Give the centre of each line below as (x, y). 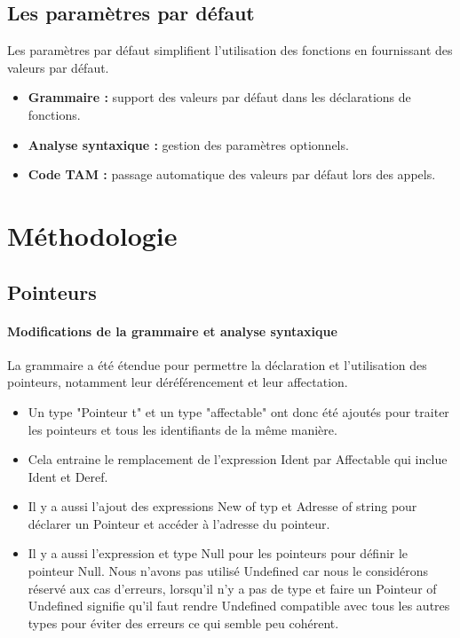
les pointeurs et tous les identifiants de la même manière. (182, 429)
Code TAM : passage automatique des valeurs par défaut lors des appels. (232, 174)
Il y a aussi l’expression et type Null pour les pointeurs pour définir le (218, 553)
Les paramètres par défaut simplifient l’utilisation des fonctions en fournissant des (230, 50)
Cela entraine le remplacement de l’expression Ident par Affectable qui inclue (238, 459)
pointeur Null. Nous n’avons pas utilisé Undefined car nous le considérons (228, 571)
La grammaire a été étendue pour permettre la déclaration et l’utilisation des (217, 364)
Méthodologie (92, 235)
